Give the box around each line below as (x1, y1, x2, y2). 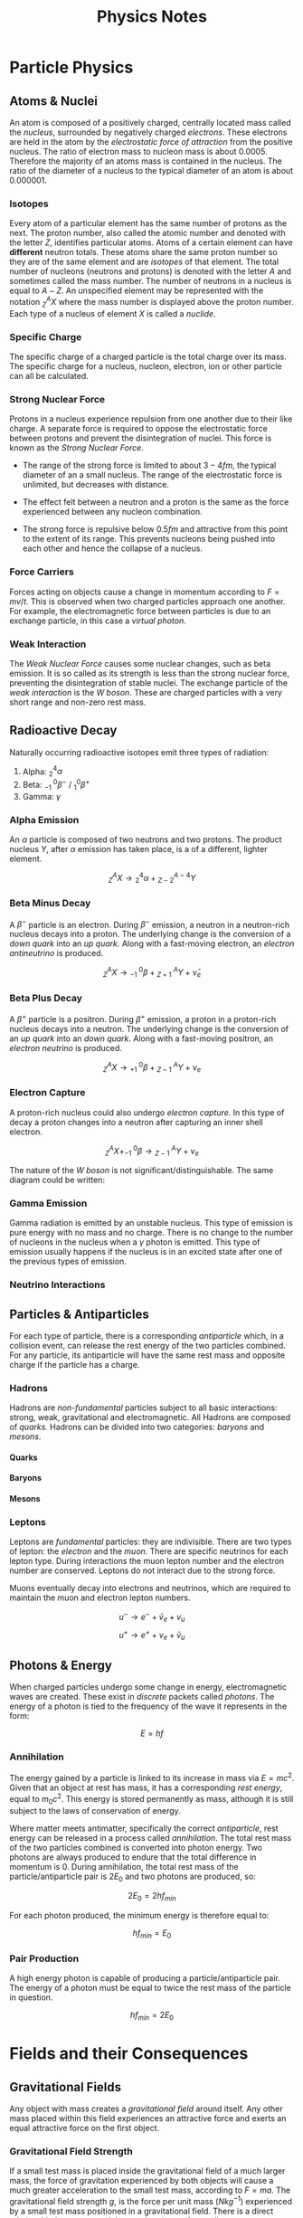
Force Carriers (9, 565, 74, 578)
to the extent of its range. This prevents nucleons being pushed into (22, 534, 276, 545)
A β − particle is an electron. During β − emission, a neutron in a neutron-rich (9, 917, 290, 930)
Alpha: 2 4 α (22, 764, 63, 779)
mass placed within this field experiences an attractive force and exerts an (9, 2112, 287, 2123)
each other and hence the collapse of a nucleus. (22, 543, 204, 554)
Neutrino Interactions (9, 1278, 106, 1291)
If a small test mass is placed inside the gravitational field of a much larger (9, 2166, 286, 2176)
